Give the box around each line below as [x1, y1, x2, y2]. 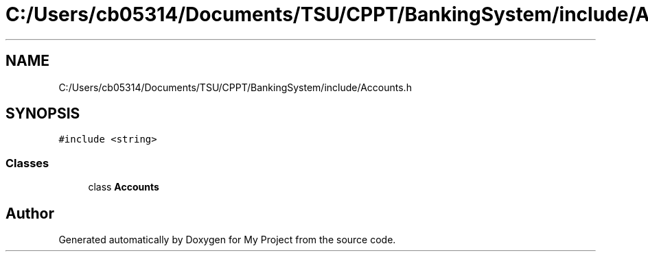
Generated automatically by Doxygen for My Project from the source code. [58, 234, 396, 246]
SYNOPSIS [5, 105, 80, 123]
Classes [5, 156, 49, 170]
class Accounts [88, 181, 159, 193]
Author [5, 204, 54, 222]
